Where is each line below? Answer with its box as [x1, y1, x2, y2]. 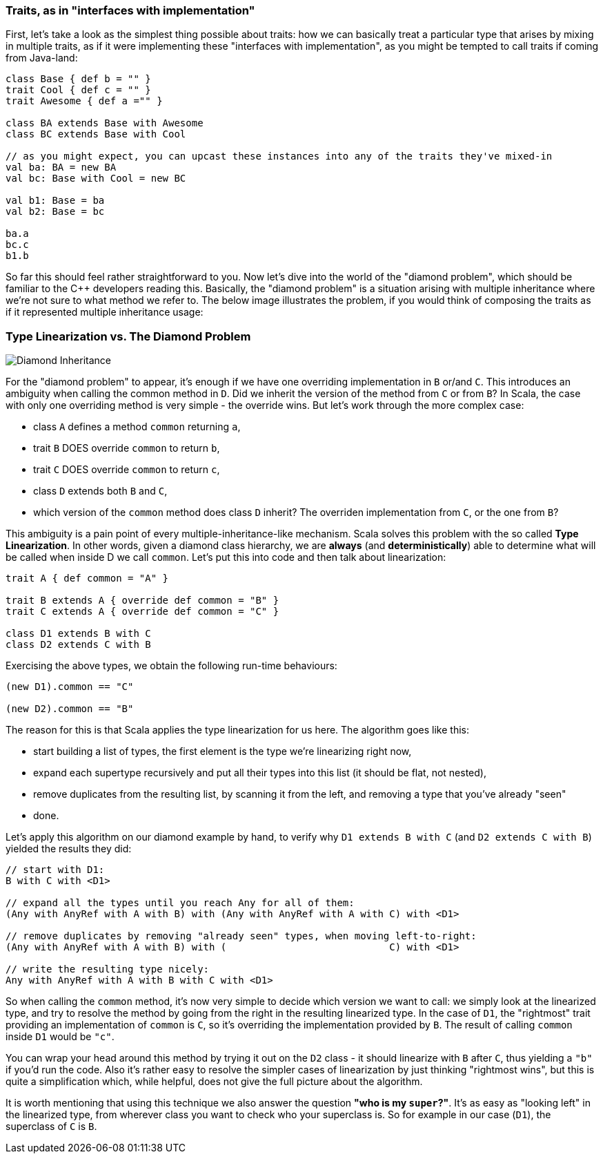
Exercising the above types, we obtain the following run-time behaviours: [6, 660, 337, 672]
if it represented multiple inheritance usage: [6, 306, 204, 318]
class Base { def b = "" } [6, 73, 151, 85]
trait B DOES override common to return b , [33, 442, 220, 454]
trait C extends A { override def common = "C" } [6, 606, 279, 617]
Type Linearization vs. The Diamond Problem [6, 329, 251, 343]
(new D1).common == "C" [6, 681, 134, 693]
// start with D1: [6, 864, 105, 876]
